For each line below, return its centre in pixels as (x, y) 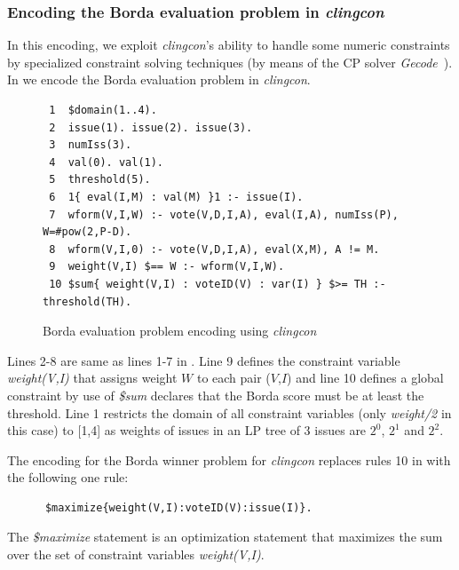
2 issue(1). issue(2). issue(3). (151, 127)
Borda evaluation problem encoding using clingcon (180, 331)
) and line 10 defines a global (365, 378)
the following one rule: (68, 477)
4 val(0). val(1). (107, 162)
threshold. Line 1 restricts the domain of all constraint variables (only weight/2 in (229, 412)
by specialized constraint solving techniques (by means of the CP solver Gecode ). (230, 62)
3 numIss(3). (91, 145)
